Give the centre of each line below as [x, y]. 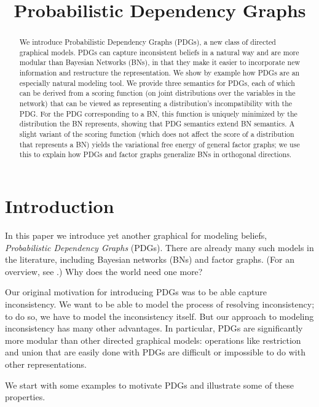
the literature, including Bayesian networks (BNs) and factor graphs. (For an [150, 259]
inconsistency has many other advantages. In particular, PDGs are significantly [154, 328]
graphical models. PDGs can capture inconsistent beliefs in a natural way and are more [159, 52]
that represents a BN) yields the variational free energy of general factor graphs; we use [159, 144]
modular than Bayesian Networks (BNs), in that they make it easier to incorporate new [160, 62]
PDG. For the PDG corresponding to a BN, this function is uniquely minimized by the [158, 113]
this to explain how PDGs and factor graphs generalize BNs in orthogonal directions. [156, 154]
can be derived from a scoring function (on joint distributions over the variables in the [157, 93]
